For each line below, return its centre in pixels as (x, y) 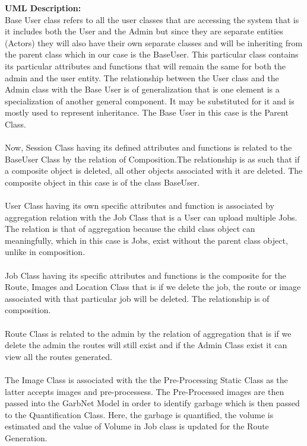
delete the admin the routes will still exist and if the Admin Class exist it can (146, 345)
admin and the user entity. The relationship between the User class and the (142, 77)
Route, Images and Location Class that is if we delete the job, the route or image (153, 287)
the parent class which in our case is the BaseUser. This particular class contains (152, 54)
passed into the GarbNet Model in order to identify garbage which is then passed (152, 403)
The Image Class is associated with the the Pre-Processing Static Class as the (146, 380)
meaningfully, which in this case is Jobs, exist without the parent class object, (146, 240)
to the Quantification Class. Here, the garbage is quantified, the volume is (139, 414)
